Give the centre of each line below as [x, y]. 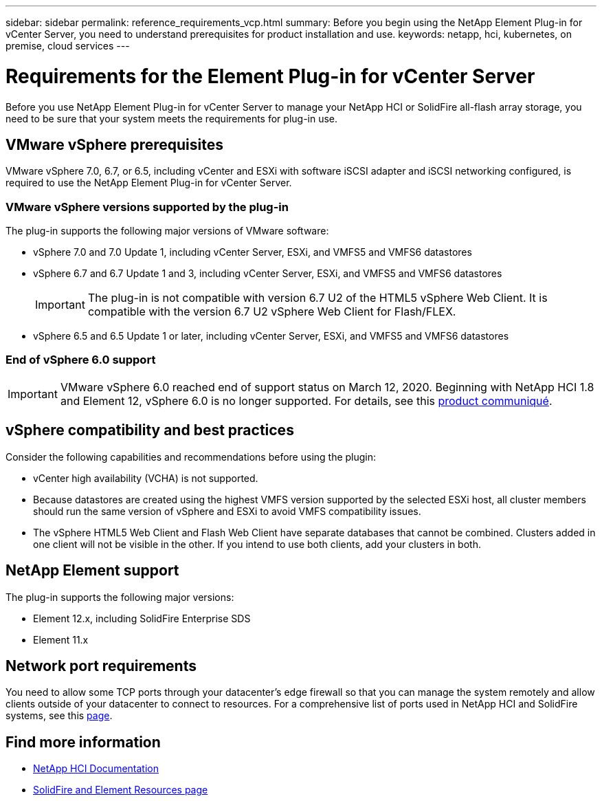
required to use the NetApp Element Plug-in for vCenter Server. [149, 183]
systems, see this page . [59, 716]
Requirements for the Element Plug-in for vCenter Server [270, 76]
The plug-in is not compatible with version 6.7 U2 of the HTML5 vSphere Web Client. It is [317, 298]
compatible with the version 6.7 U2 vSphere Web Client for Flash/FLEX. [272, 312]
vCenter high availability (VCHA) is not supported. [146, 478]
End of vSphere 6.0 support [81, 360]
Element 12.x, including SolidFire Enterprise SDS [142, 618]
